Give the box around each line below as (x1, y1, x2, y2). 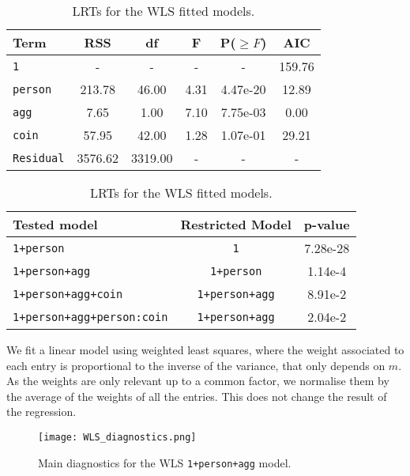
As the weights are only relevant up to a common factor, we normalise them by (6, 372, 389, 389)
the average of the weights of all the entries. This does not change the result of (6, 387, 387, 404)
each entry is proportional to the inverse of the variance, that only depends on (6, 357, 386, 373)
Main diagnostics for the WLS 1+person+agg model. (38, 454, 292, 470)
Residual (13, 151, 65, 164)
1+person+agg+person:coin (13, 310, 168, 323)
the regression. (6, 403, 77, 420)
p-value (303, 215, 350, 233)
